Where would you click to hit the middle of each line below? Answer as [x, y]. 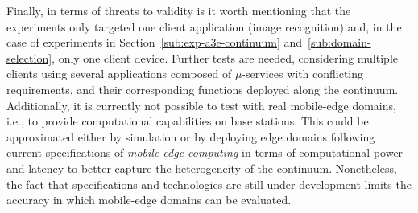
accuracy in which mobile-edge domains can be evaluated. [149, 200]
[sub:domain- [339, 42]
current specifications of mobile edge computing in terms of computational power [205, 152]
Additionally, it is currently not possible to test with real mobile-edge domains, [201, 105]
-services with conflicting [303, 74]
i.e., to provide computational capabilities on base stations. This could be [188, 121]
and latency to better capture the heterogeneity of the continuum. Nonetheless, [202, 168]
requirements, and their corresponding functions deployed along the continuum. [203, 89]
